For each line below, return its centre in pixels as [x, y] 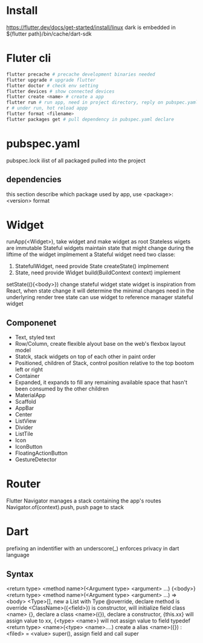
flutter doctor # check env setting [52, 85]
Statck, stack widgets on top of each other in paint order [85, 357]
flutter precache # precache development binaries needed [81, 74]
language [18, 555]
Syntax [20, 574]
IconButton [29, 447]
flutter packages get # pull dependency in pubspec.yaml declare [90, 119]
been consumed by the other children [62, 389]
